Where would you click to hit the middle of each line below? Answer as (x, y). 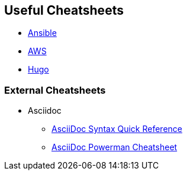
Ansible (42, 33)
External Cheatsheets (55, 90)
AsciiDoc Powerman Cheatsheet (115, 147)
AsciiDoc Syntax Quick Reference (117, 129)
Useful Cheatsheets (64, 10)
